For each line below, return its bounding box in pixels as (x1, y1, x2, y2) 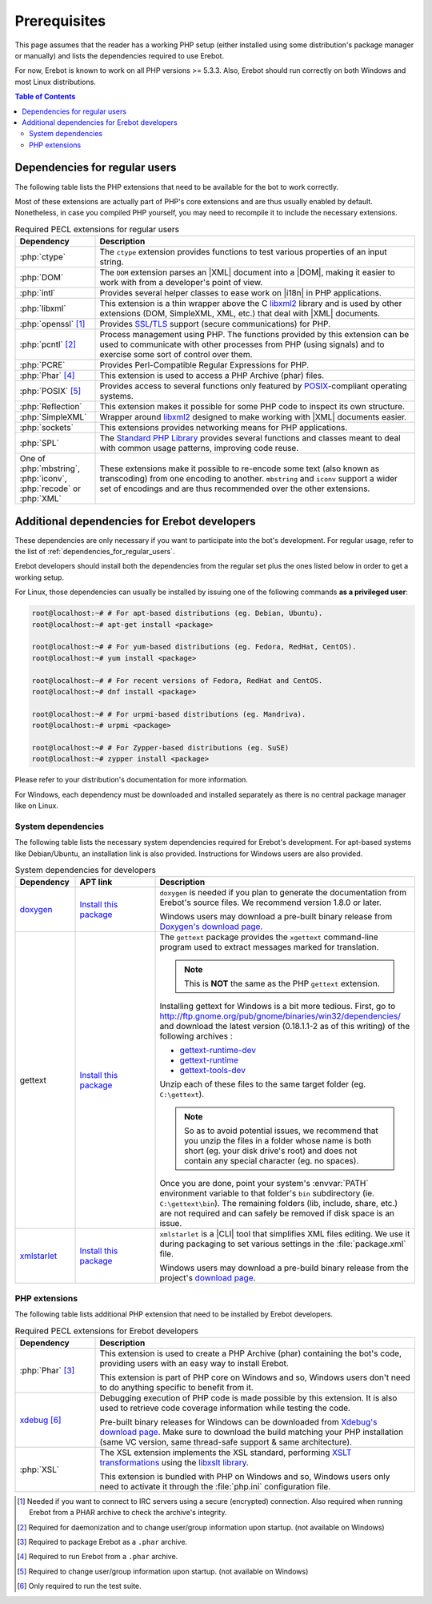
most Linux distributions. (14, 77, 96, 86)
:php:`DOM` (19, 272, 64, 283)
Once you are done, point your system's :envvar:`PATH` (159, 1178, 369, 1189)
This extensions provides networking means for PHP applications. (99, 422, 348, 433)
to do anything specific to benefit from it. (99, 1381, 254, 1393)
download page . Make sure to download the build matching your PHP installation (99, 1426, 404, 1437)
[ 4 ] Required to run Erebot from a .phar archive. (17, 1552, 178, 1562)
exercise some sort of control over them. (99, 349, 253, 360)
